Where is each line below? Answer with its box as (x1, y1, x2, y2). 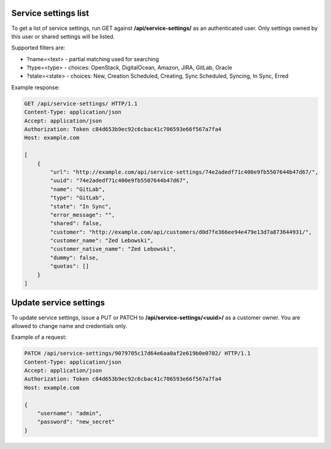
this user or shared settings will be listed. (11, 32, 115, 40)
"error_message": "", (50, 211, 115, 218)
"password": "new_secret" (37, 418, 115, 425)
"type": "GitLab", (50, 195, 105, 201)
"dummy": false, (50, 254, 99, 261)
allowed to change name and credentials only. (11, 322, 127, 330)
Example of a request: (11, 333, 67, 341)
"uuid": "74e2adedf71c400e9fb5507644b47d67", (50, 177, 189, 184)
